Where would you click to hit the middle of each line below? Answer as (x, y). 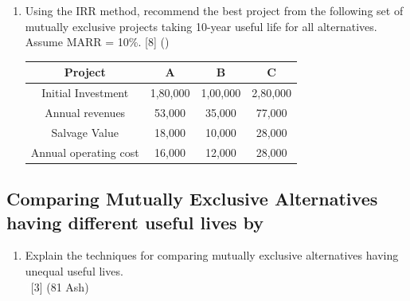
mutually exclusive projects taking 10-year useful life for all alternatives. (201, 26)
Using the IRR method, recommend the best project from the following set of (214, 10)
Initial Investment (85, 93)
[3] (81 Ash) (60, 286)
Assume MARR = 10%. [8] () (97, 42)
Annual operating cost (85, 152)
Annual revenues (85, 112)
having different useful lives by (135, 222)
